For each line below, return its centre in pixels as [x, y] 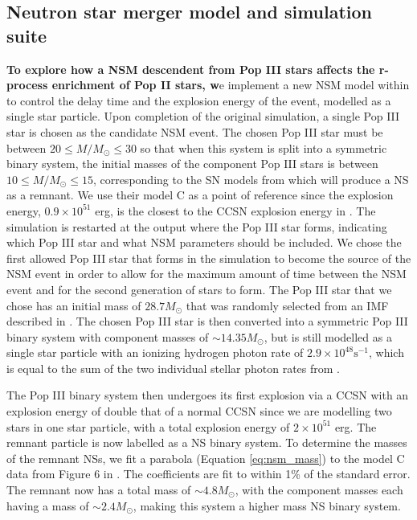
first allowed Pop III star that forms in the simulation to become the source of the [209, 258]
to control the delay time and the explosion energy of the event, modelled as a [199, 100]
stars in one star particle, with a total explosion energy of [148, 426]
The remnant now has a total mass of [99, 490]
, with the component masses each [319, 490]
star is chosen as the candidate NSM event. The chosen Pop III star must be [195, 131]
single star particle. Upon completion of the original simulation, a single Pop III [203, 116]
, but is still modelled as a [328, 336]
